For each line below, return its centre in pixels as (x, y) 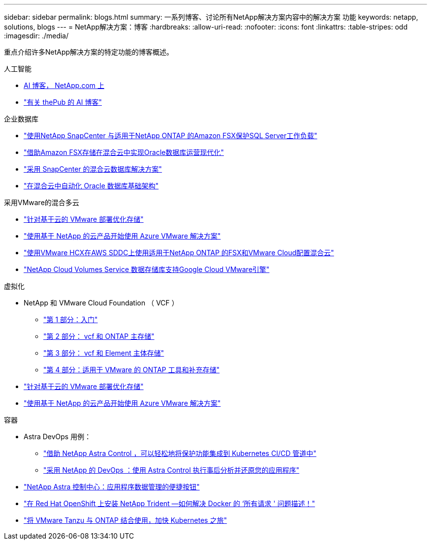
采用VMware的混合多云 (42, 202)
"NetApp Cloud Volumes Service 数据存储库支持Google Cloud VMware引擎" (147, 269)
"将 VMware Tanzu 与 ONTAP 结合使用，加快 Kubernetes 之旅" (125, 520)
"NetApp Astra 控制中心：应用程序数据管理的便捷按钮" (112, 487)
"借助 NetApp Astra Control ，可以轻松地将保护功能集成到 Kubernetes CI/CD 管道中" (180, 453)
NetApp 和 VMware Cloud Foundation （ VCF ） (101, 303)
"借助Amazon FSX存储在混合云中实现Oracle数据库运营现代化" (124, 152)
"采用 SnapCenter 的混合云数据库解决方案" (93, 169)
